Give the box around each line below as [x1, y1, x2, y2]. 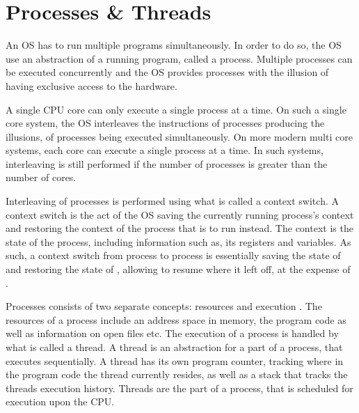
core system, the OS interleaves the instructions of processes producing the [6, 116, 325, 130]
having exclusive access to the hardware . [6, 78, 177, 93]
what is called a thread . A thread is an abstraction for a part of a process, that [6, 340, 343, 354]
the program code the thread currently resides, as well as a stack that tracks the [6, 367, 348, 382]
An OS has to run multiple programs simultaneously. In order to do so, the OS [6, 38, 342, 52]
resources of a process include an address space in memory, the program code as [6, 312, 346, 327]
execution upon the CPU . [6, 394, 115, 409]
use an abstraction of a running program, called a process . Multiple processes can [6, 51, 353, 65]
